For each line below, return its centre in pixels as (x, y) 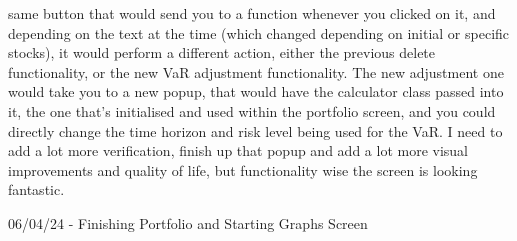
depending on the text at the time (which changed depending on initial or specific (259, 32)
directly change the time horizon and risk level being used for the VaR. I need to (255, 130)
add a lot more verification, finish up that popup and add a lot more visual (238, 150)
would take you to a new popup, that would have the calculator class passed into (256, 91)
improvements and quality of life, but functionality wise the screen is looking (243, 169)
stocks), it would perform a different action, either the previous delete (222, 52)
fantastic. (36, 189)
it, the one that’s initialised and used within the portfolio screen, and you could (252, 110)
